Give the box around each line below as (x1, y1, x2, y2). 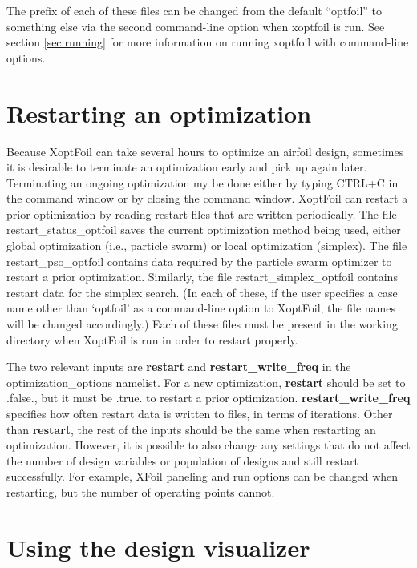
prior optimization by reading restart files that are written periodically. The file (6, 205, 397, 222)
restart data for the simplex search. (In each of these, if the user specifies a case (6, 284, 398, 300)
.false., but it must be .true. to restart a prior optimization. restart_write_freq (6, 389, 411, 406)
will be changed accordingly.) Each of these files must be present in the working (6, 316, 398, 332)
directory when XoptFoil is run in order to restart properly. (6, 331, 298, 348)
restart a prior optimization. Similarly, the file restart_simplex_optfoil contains (6, 268, 398, 285)
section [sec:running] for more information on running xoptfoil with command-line (6, 34, 409, 50)
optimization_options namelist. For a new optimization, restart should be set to (6, 373, 406, 390)
